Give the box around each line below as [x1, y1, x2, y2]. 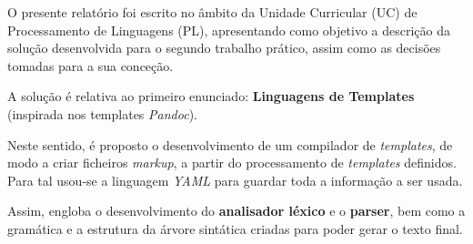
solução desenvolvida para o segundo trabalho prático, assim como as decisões [7, 38, 441, 57]
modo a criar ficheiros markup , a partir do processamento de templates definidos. [7, 153, 457, 172]
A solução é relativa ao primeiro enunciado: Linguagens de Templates [7, 86, 415, 106]
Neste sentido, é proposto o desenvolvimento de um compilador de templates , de [7, 135, 453, 154]
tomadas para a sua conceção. [7, 56, 174, 75]
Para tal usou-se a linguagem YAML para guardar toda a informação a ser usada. [7, 170, 463, 189]
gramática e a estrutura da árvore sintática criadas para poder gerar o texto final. [7, 219, 463, 238]
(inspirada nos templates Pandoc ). [7, 104, 197, 123]
